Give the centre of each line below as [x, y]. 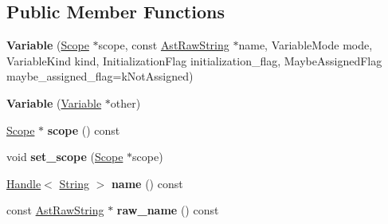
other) [125, 102]
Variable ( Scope [48, 45]
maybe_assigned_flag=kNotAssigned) [100, 76]
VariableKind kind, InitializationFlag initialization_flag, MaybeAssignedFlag [194, 60]
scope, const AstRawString [164, 45]
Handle [24, 183]
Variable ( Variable [54, 102]
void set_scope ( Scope [65, 157]
